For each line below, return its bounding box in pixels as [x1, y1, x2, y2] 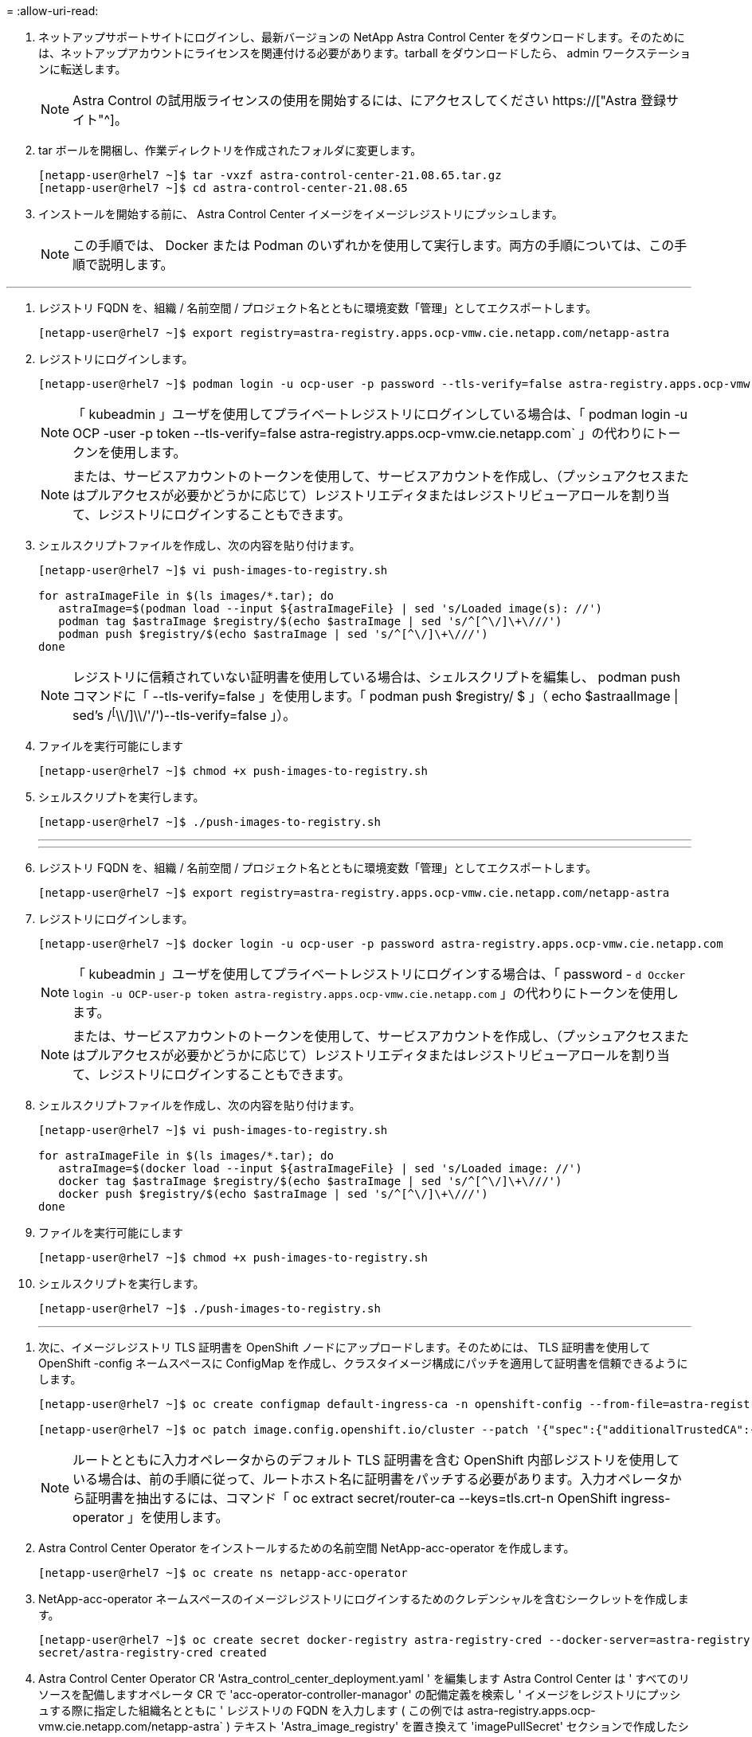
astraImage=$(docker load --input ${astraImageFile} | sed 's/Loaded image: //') [58, 1162, 582, 1176]
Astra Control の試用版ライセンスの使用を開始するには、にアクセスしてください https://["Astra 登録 [72, 92, 666, 108]
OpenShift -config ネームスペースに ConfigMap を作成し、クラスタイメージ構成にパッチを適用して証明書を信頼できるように [38, 1356, 688, 1371]
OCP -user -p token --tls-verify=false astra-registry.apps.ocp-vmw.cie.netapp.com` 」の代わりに [72, 425, 656, 441]
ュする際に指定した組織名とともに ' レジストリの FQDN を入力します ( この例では [38, 1704, 464, 1718]
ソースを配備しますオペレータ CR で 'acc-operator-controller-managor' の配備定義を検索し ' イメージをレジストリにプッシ [38, 1688, 681, 1702]
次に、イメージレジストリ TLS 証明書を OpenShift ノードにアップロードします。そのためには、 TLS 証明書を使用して [38, 1340, 651, 1355]
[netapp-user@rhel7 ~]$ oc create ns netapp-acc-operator [38, 1567, 408, 1580]
